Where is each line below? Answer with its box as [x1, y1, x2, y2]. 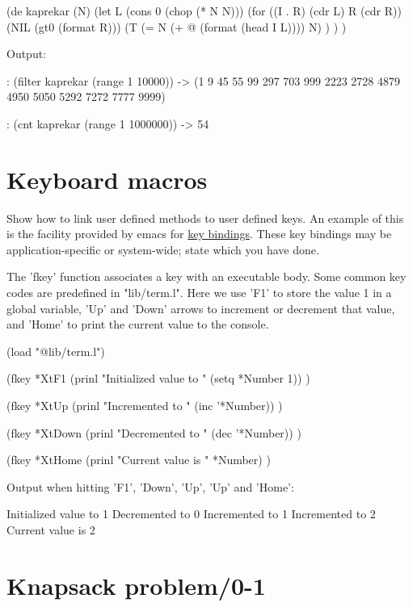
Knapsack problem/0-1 [6, 568, 266, 601]
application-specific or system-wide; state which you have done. [6, 241, 319, 257]
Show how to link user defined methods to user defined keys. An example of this [6, 209, 404, 226]
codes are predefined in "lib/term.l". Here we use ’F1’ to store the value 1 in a [6, 284, 392, 301]
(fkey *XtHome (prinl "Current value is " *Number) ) [6, 451, 271, 468]
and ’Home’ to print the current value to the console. [6, 316, 269, 333]
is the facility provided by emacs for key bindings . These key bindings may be [6, 225, 392, 242]
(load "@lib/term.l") [6, 342, 105, 359]
